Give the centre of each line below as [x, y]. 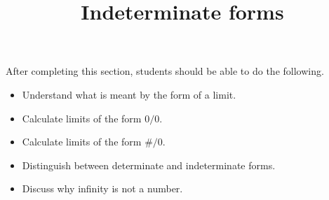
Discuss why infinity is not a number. [102, 188]
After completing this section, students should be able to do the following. [165, 71]
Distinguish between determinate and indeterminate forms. [149, 165]
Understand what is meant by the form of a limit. [129, 94]
